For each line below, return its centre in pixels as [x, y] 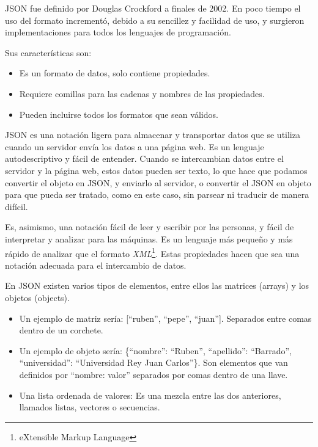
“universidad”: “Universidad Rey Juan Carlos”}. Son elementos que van [153, 362]
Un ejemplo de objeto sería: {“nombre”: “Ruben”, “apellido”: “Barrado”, [155, 350]
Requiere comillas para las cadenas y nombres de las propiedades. [142, 93]
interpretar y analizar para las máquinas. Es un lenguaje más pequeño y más [149, 238]
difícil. [17, 206]
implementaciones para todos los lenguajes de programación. [118, 32]
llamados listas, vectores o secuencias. [90, 407]
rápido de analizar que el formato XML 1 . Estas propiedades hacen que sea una [152, 252]
